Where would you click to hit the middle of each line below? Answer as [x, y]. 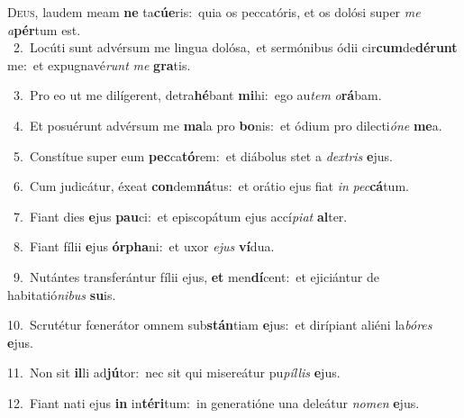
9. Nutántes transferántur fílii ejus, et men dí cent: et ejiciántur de [196, 276]
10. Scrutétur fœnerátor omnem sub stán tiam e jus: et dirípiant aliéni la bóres [220, 325]
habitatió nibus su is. [62, 294]
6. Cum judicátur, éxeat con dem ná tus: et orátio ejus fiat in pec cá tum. [211, 186]
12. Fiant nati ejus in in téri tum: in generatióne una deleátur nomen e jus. [214, 402]
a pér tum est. [44, 29]
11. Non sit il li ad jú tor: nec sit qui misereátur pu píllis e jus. [174, 373]
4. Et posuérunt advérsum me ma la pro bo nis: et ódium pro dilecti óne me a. [227, 125]
